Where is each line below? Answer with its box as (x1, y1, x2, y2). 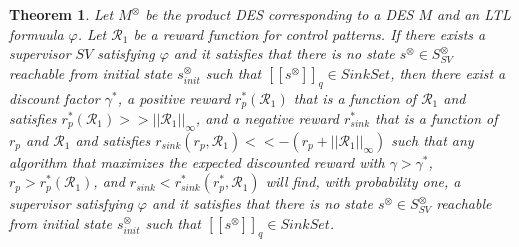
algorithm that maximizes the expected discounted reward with (9, 151, 385, 172)
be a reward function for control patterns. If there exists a (133, 23, 486, 44)
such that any (391, 129, 474, 150)
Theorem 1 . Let (9, 4, 114, 24)
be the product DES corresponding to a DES (145, 4, 414, 24)
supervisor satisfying (9, 193, 133, 214)
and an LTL (437, 4, 511, 24)
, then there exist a (390, 62, 506, 83)
